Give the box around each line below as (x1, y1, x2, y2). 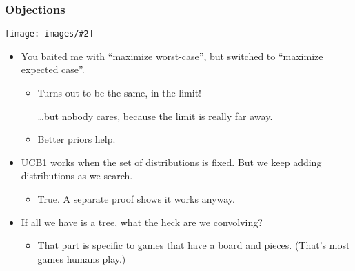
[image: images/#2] (5, 29, 94, 39)
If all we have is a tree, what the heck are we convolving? (21, 214, 263, 229)
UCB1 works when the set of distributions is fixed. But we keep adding (21, 154, 322, 169)
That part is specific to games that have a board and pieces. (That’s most (37, 238, 350, 252)
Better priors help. (37, 132, 116, 146)
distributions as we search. (21, 168, 133, 183)
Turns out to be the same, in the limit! (37, 86, 202, 100)
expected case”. (21, 62, 85, 77)
